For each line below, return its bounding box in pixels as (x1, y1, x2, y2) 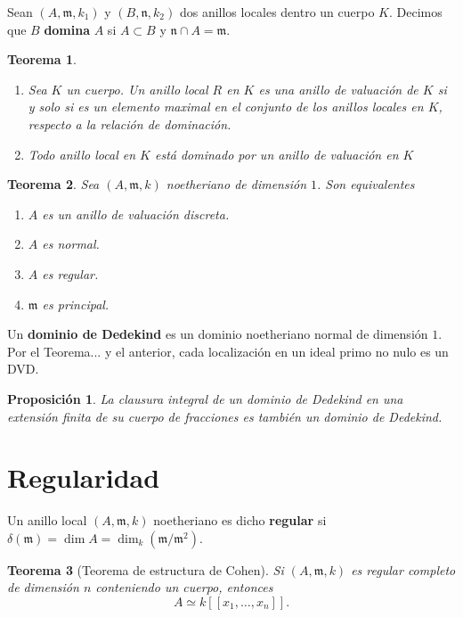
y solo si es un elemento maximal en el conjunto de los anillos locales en (28, 97, 424, 116)
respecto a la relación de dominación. (28, 114, 231, 133)
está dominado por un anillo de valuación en (154, 144, 399, 163)
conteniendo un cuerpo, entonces (95, 578, 273, 596)
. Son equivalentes (317, 175, 415, 193)
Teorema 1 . (7, 50, 77, 69)
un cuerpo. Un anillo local (66, 79, 208, 98)
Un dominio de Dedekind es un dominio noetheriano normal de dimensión (7, 325, 428, 343)
